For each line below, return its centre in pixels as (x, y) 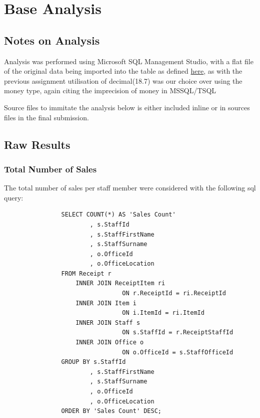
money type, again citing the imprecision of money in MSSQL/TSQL (110, 90)
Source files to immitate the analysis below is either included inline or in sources (127, 107)
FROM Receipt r (86, 273)
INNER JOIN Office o (110, 343)
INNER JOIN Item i (106, 303)
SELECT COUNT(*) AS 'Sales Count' (118, 215)
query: (14, 197)
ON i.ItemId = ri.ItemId (163, 313)
